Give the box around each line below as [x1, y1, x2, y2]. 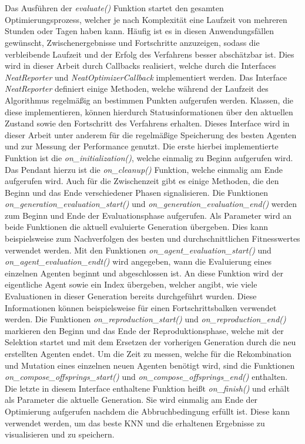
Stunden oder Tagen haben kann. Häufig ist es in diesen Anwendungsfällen [5, 25, 274, 37]
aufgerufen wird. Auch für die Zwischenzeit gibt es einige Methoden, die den [5, 175, 279, 187]
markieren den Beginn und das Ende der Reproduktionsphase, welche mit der [5, 324, 284, 336]
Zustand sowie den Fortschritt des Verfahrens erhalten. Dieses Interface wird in [5, 117, 290, 129]
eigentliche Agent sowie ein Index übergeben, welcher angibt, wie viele [5, 278, 257, 291]
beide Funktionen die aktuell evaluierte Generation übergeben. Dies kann [5, 221, 268, 233]
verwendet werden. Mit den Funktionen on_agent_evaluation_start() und [5, 243, 272, 256]
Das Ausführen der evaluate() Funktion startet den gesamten [5, 2, 224, 14]
